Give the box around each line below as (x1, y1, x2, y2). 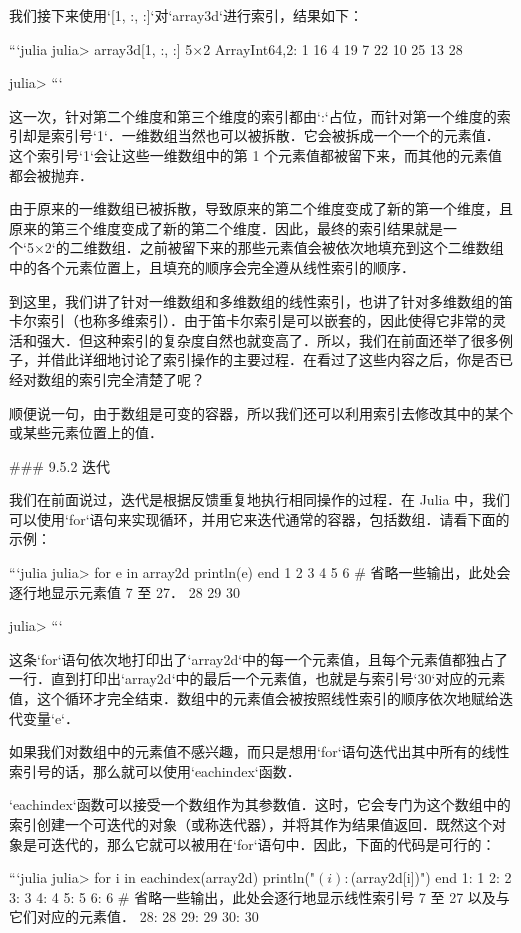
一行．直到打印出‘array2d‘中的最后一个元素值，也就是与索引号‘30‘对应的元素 (9, 668, 506, 689)
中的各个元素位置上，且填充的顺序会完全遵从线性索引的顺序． (9, 256, 415, 277)
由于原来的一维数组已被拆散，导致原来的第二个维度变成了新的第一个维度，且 (9, 198, 513, 219)
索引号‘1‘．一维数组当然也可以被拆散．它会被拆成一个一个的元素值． (50, 125, 500, 146)
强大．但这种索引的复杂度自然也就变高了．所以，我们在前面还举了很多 (36, 329, 499, 350)
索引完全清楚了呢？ (78, 368, 205, 389)
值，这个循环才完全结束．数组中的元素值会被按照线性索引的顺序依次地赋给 (9, 688, 499, 709)
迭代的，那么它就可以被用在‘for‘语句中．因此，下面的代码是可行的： (50, 833, 496, 854)
